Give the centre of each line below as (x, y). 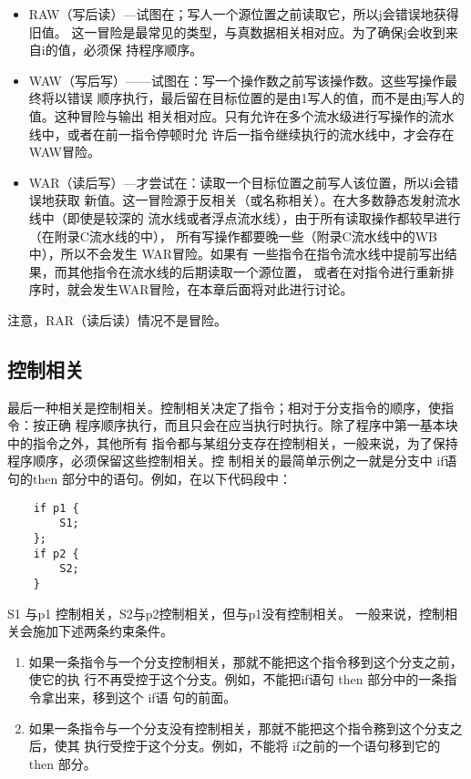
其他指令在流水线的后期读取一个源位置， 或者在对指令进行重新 (254, 271)
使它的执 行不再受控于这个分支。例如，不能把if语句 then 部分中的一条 (236, 679)
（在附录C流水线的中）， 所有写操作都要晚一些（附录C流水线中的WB (233, 236)
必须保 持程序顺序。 (143, 50)
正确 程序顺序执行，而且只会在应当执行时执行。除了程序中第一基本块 (251, 425)
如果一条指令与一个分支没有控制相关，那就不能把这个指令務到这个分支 (239, 728)
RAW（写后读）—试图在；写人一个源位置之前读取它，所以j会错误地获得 (244, 14)
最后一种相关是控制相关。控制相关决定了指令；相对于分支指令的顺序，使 (224, 407)
